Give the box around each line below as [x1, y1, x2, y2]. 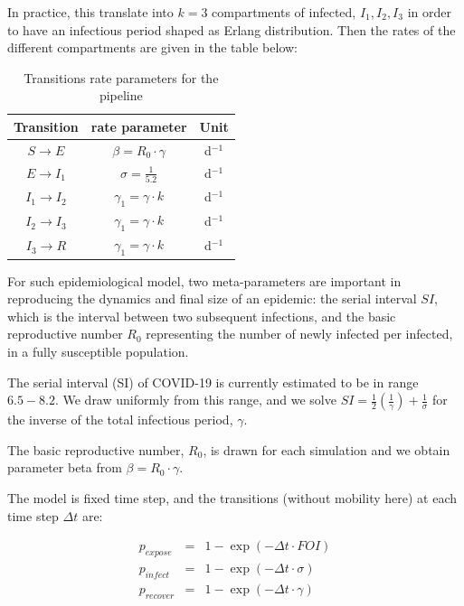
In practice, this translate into [7, 3, 174, 21]
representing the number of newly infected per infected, [146, 324, 453, 343]
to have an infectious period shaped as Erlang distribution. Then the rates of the [7, 20, 456, 39]
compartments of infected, [212, 3, 356, 21]
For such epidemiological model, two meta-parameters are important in [7, 271, 402, 290]
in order [407, 3, 451, 21]
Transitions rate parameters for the [24, 68, 219, 87]
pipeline [99, 86, 143, 105]
